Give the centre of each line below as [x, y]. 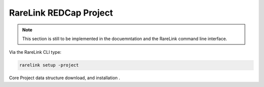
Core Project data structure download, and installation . [65, 78]
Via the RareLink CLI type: [35, 52]
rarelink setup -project [49, 65]
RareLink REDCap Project [61, 13]
